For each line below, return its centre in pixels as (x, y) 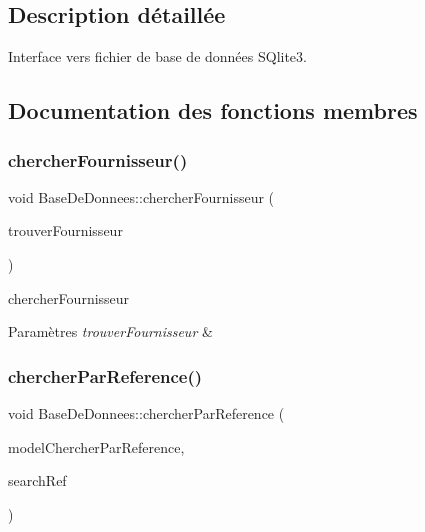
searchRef (37, 480)
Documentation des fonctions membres (213, 110)
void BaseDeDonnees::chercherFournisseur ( (141, 196)
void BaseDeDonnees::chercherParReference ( (146, 412)
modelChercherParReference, (96, 446)
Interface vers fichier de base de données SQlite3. (157, 56)
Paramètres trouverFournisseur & (110, 331)
